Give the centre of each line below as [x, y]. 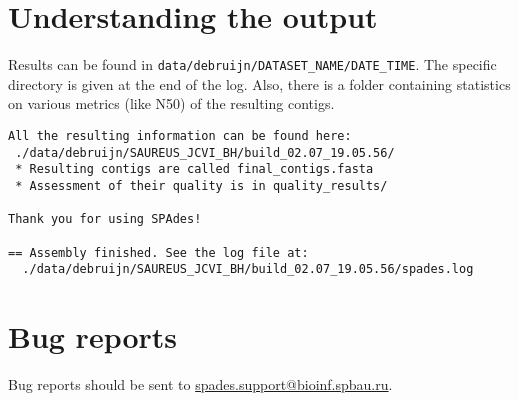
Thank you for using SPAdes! [105, 219]
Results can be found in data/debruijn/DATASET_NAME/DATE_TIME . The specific [252, 64]
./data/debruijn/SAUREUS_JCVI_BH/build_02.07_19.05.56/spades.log [248, 269]
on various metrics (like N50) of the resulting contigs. [171, 103]
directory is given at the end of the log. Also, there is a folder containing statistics [259, 83]
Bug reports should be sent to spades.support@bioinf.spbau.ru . [200, 384]
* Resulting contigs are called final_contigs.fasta [194, 169]
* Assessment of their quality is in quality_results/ [201, 185]
